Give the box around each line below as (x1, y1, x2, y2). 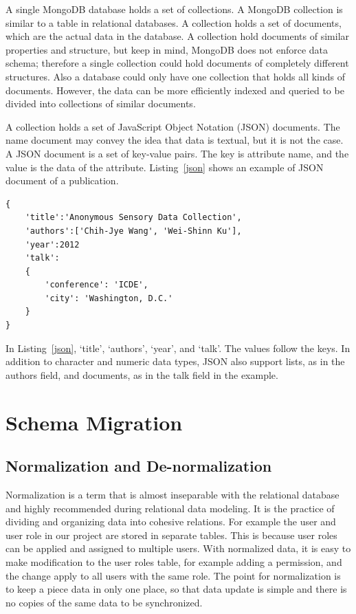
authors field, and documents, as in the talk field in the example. (5, 367, 278, 382)
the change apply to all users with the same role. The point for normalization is (5, 568, 341, 582)
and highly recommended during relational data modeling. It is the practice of (5, 501, 335, 515)
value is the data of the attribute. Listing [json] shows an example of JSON (5, 160, 324, 174)
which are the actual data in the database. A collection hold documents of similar (5, 29, 350, 43)
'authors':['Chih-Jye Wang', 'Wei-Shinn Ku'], (25, 226, 242, 236)
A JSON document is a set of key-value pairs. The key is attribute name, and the (5, 146, 349, 160)
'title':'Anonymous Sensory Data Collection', (25, 212, 242, 223)
